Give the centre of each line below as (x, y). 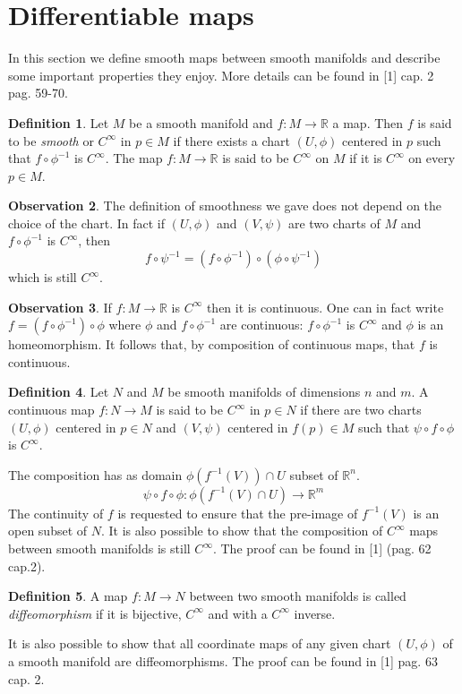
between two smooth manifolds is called (298, 596)
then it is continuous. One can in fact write (325, 307)
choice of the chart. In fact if (87, 223)
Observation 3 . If (60, 307)
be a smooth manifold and (201, 122)
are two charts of (334, 223)
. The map (134, 158)
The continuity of (56, 513)
